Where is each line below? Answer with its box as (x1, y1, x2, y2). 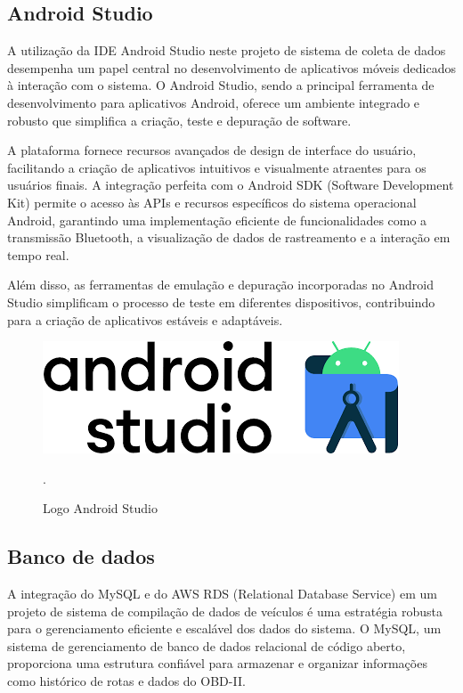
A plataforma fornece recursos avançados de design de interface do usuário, (7, 141, 417, 159)
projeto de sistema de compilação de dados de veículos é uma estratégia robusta (7, 601, 443, 620)
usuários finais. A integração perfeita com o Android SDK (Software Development (7, 175, 454, 194)
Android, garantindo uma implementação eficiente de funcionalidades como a (7, 210, 427, 229)
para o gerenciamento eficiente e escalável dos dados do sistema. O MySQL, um (7, 619, 442, 638)
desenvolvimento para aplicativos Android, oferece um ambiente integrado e (7, 93, 420, 111)
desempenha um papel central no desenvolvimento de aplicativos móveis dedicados (7, 58, 456, 77)
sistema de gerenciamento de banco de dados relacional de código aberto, (7, 636, 406, 655)
